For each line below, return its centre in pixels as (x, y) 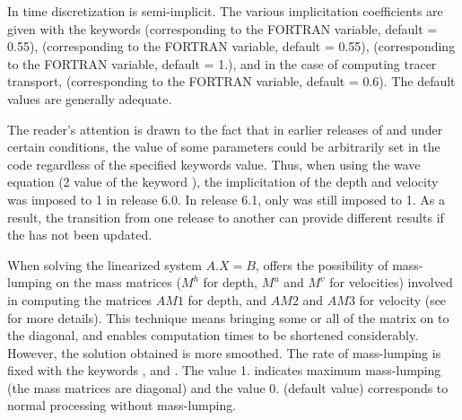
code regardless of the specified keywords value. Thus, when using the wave (214, 164)
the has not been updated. (80, 235)
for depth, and (227, 299)
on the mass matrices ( (118, 282)
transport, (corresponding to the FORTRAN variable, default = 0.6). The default (231, 81)
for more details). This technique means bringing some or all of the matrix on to (228, 317)
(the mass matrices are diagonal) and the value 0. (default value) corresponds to (228, 387)
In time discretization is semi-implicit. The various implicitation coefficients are (225, 11)
